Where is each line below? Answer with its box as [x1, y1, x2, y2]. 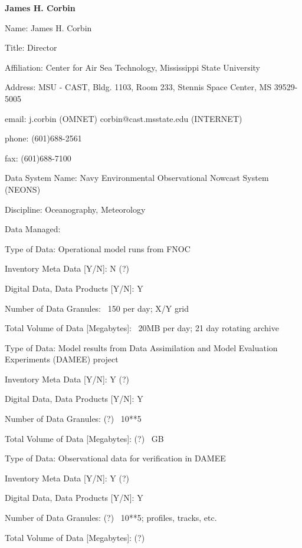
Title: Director [5, 41, 57, 54]
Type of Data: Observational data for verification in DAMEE [5, 452, 226, 464]
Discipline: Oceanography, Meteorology [5, 203, 146, 215]
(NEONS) [5, 183, 41, 195]
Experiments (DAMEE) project [5, 353, 119, 365]
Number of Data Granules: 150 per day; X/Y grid [5, 302, 189, 314]
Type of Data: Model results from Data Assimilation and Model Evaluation [5, 341, 278, 354]
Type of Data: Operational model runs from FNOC [5, 242, 191, 255]
